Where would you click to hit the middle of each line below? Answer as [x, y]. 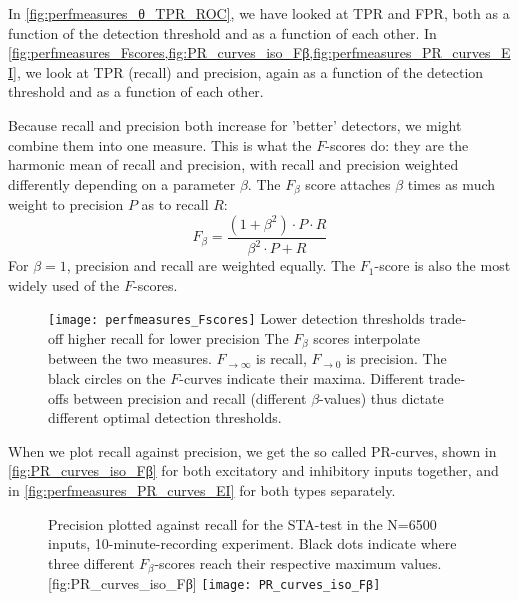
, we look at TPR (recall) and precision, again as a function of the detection [250, 71]
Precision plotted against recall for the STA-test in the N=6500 [242, 523]
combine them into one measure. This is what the [160, 144]
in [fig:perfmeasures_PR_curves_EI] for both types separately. [202, 490]
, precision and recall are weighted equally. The [211, 265]
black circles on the [107, 378]
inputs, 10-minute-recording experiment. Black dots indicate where [252, 543]
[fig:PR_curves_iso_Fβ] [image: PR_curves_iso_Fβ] [214, 583]
